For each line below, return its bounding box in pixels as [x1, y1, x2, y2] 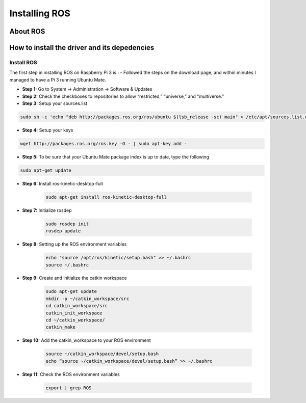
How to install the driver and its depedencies [9, 43, 155, 52]
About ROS [9, 27, 45, 36]
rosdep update [45, 228, 81, 234]
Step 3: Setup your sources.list [22, 100, 88, 106]
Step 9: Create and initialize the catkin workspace [22, 275, 127, 281]
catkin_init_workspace [45, 310, 103, 316]
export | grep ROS [45, 385, 92, 391]
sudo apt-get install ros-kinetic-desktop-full [45, 194, 167, 200]
